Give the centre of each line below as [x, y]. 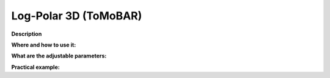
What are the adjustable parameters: [59, 56]
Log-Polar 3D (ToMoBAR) [77, 16]
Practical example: [36, 67]
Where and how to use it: [44, 45]
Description [27, 34]
